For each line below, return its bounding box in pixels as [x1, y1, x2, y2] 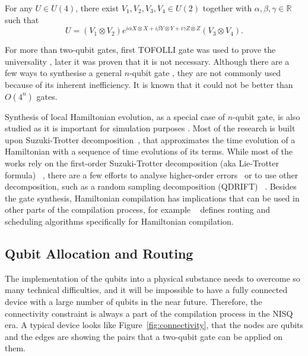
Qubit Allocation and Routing [5, 244, 193, 262]
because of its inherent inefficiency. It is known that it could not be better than [5, 78, 293, 91]
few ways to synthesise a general [5, 67, 122, 79]
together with [202, 2, 252, 14]
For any [5, 2, 33, 14]
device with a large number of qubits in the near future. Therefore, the [5, 295, 262, 307]
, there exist [75, 2, 119, 14]
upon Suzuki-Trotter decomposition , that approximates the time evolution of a [5, 133, 296, 146]
